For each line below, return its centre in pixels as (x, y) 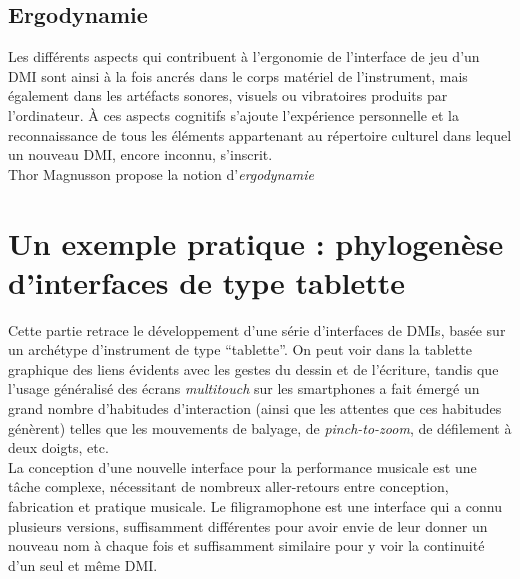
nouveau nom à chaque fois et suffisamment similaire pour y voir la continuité (246, 545)
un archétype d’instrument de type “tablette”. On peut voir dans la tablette (240, 349)
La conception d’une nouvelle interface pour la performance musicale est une (242, 466)
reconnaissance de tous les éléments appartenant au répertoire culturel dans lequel (260, 134)
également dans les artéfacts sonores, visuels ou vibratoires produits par (228, 95)
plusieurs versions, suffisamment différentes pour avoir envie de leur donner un (248, 525)
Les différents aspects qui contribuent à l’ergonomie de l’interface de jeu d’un (244, 56)
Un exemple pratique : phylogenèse (256, 242)
